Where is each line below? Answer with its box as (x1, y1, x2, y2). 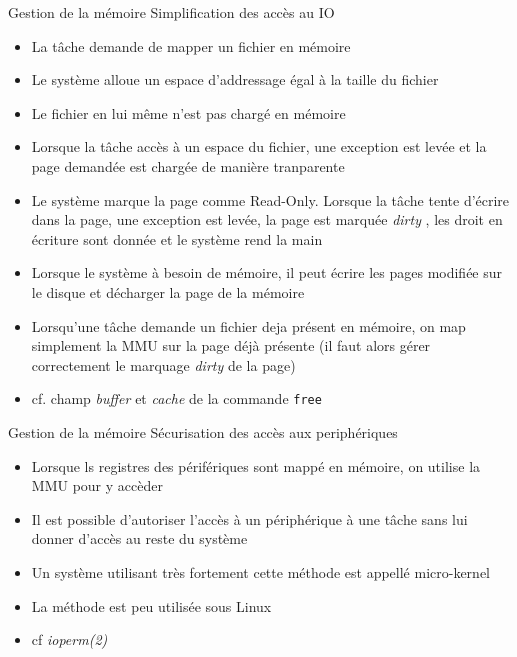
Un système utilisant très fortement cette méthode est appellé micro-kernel (31, 561, 490, 582)
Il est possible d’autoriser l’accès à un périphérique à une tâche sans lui (31, 508, 468, 529)
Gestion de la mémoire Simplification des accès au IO (8, 2, 335, 22)
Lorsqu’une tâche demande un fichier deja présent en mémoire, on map (31, 315, 466, 336)
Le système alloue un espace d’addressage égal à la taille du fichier (31, 69, 439, 90)
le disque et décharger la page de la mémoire (31, 281, 305, 302)
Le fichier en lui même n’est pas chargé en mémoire (31, 102, 346, 123)
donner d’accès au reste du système (31, 528, 248, 549)
